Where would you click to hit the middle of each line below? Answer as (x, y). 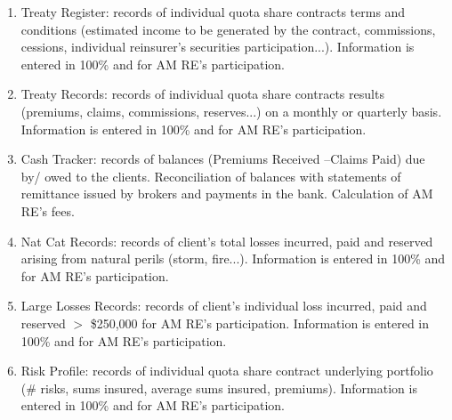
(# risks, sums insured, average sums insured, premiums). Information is (219, 388)
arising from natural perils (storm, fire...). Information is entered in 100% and (233, 258)
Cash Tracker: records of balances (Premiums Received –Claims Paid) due (223, 159)
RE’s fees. (48, 210)
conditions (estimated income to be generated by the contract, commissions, (228, 29)
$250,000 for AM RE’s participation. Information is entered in (260, 323)
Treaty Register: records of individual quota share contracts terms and (213, 12)
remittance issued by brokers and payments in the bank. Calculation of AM (227, 194)
